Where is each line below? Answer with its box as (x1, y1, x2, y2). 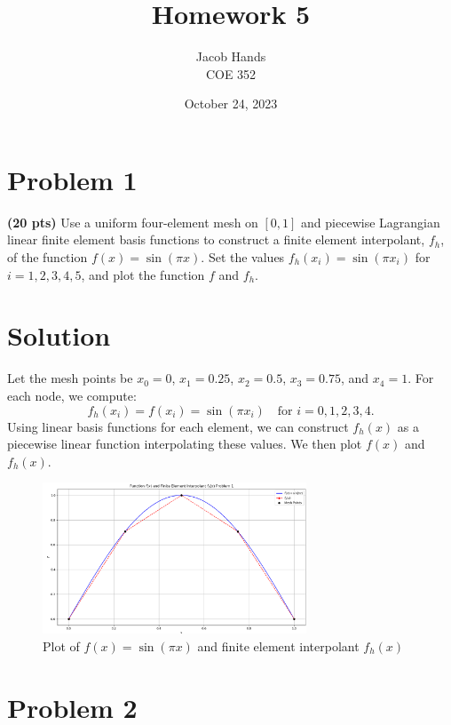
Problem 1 (7, 161, 138, 197)
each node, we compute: (7, 386, 137, 404)
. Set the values (201, 248, 285, 267)
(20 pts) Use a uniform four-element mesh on (7, 212, 258, 231)
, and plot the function (81, 265, 205, 283)
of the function (7, 248, 88, 267)
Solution (7, 317, 111, 354)
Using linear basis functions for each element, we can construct (7, 417, 349, 435)
